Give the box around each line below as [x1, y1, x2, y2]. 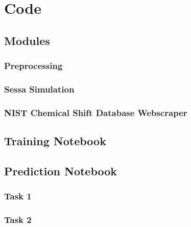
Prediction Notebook [4, 163, 117, 178]
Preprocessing [4, 59, 63, 72]
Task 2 [4, 213, 32, 226]
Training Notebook [4, 133, 106, 149]
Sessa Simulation [4, 82, 75, 95]
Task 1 [4, 190, 32, 202]
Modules [4, 32, 50, 48]
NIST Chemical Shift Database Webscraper [4, 106, 187, 119]
